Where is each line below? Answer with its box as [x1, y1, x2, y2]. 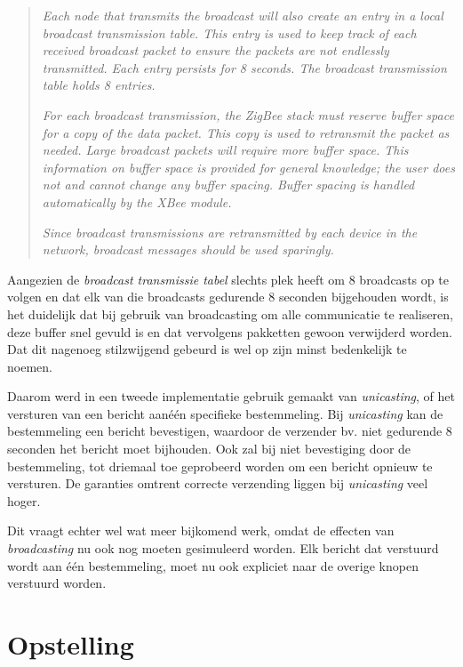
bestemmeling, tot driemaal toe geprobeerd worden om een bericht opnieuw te [7, 456, 433, 475]
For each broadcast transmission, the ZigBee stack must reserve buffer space [42, 105, 454, 124]
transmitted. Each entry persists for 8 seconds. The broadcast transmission [42, 58, 447, 76]
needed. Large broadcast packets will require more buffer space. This [42, 141, 409, 159]
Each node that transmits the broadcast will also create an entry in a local [42, 6, 443, 24]
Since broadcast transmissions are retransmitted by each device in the [42, 222, 418, 241]
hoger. [7, 491, 41, 510]
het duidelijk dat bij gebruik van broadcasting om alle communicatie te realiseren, [7, 304, 453, 323]
